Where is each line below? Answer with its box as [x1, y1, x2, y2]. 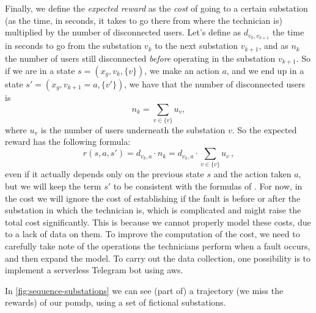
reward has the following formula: [5, 135, 131, 148]
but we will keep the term [5, 179, 101, 192]
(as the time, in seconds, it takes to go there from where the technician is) [5, 13, 282, 26]
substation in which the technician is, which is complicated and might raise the [5, 204, 301, 216]
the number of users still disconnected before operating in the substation [5, 51, 276, 64]
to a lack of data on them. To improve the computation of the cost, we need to [5, 227, 300, 240]
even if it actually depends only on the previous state [5, 168, 204, 180]
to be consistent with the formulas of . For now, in [113, 179, 303, 192]
